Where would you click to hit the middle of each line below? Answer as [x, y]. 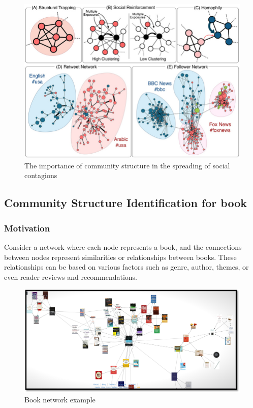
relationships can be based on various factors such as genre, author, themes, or [126, 267]
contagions [41, 175]
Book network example [60, 400]
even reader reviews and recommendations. [71, 276]
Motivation [27, 228]
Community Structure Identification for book [126, 203]
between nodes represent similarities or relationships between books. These [120, 257]
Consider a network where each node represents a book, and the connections [123, 247]
